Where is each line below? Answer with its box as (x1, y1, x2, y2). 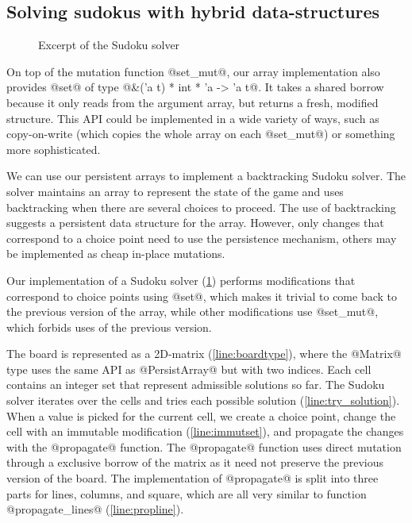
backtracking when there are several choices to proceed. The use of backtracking (6, 198, 396, 215)
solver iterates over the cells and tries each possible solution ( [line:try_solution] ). (6, 392, 400, 409)
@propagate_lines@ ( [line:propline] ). (6, 501, 184, 517)
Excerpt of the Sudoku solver (38, 37, 180, 53)
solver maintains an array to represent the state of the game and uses (6, 183, 344, 199)
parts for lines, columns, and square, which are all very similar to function (6, 485, 367, 502)
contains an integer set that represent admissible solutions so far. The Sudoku (6, 376, 385, 393)
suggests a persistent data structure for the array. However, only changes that (6, 214, 384, 231)
